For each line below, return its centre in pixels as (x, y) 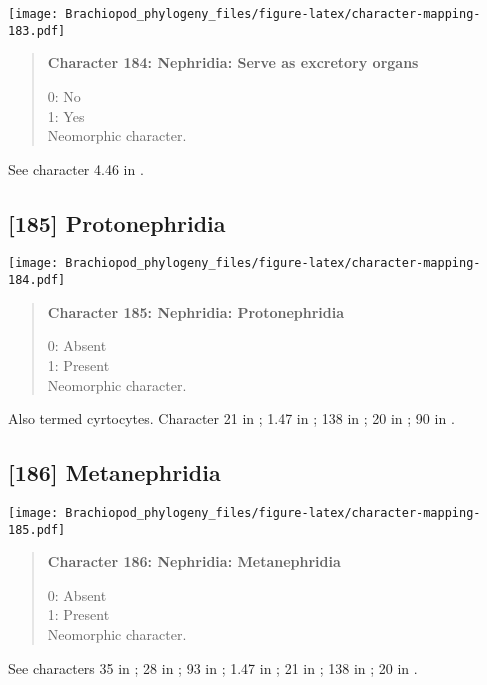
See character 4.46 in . (76, 168)
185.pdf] (37, 529)
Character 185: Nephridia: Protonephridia (196, 311)
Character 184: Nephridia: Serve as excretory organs (233, 62)
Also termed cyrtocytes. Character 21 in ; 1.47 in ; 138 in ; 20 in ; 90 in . (231, 418)
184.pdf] (37, 280)
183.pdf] (37, 30)
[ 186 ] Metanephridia (114, 472)
